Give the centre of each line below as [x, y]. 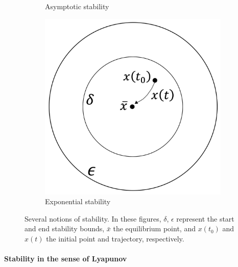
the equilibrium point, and [154, 228]
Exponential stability [78, 201]
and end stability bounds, [65, 228]
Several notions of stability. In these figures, [93, 218]
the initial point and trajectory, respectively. [115, 238]
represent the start [205, 218]
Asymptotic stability [77, 6]
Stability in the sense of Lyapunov [66, 259]
